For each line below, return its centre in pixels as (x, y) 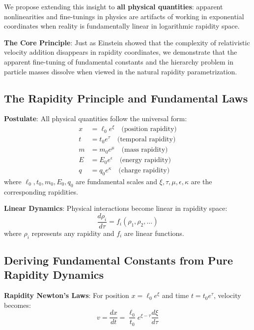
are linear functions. (154, 233)
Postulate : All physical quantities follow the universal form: (96, 118)
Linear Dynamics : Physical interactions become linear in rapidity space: (116, 208)
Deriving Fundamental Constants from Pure (119, 260)
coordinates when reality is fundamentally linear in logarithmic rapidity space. (122, 26)
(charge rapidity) (144, 171)
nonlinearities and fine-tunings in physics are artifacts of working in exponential (124, 16)
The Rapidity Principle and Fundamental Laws (126, 98)
